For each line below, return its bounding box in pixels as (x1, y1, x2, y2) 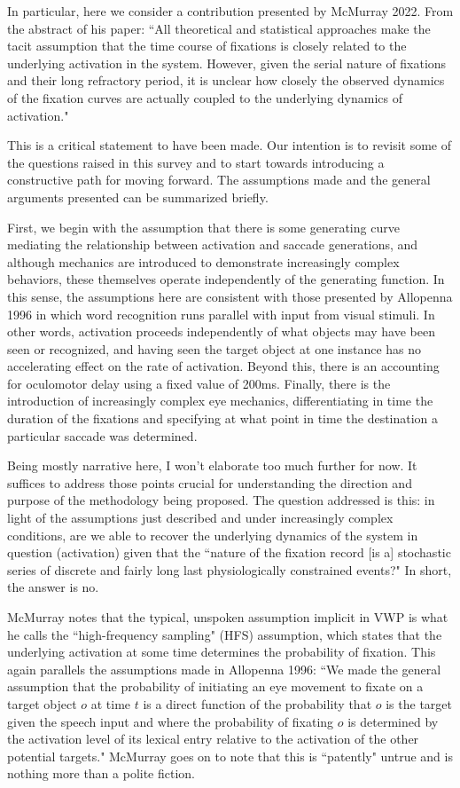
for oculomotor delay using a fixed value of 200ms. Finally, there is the (7, 374, 391, 392)
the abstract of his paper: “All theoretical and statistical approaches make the (7, 19, 431, 37)
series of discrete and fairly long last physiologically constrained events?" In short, (7, 560, 452, 579)
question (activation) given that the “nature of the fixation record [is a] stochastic (7, 543, 451, 562)
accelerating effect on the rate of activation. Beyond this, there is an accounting (7, 357, 440, 375)
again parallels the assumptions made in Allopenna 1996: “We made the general (7, 659, 441, 678)
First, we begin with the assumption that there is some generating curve (7, 217, 400, 236)
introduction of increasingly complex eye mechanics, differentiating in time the (7, 391, 433, 410)
